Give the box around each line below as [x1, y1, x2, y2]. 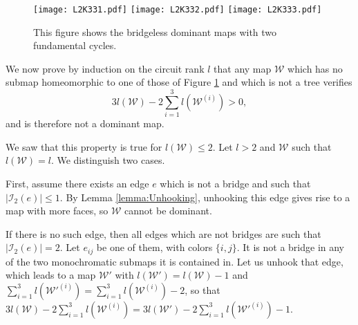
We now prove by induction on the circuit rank [6, 61, 205, 75]
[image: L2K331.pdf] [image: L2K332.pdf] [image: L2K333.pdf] [33, 5, 322, 15]
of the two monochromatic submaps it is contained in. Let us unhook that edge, [6, 254, 343, 268]
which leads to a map [6, 268, 96, 282]
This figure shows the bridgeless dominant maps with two [33, 24, 277, 39]
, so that [185, 282, 220, 297]
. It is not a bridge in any [236, 240, 345, 254]
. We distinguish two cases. [50, 153, 165, 167]
